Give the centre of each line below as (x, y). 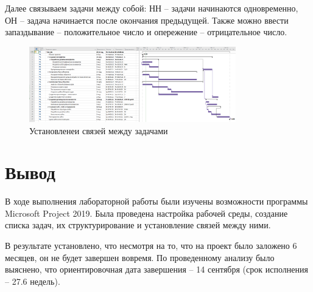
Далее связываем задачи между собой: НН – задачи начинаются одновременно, (152, 8)
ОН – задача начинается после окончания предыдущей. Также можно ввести (147, 20)
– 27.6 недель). (33, 281)
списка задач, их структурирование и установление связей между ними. (138, 225)
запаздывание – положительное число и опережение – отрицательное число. (146, 32)
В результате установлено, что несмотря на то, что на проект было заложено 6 (151, 246)
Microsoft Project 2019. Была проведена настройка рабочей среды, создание (146, 213)
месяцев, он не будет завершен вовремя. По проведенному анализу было (140, 257)
